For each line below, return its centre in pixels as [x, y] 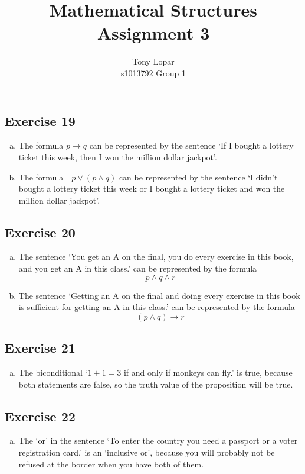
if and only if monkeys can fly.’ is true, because [208, 373]
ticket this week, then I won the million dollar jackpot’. [118, 157]
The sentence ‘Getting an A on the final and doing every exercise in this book [159, 295]
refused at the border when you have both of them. [111, 464]
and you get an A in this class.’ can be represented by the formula [138, 268]
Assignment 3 [153, 33]
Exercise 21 [40, 348]
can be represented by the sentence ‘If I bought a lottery [191, 145]
